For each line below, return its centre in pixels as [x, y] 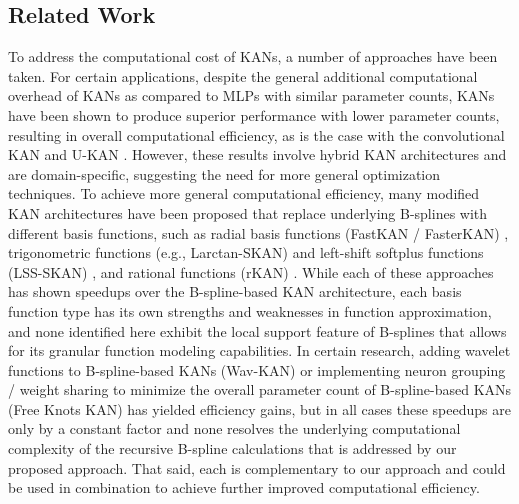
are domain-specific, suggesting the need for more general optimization [224, 173]
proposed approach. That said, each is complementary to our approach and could [257, 467]
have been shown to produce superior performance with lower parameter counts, [254, 114]
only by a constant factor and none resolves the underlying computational [234, 428]
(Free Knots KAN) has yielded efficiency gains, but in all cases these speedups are [259, 408]
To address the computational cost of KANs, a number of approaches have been [253, 56]
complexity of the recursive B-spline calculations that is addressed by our [232, 448]
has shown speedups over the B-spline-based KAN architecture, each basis [235, 291]
